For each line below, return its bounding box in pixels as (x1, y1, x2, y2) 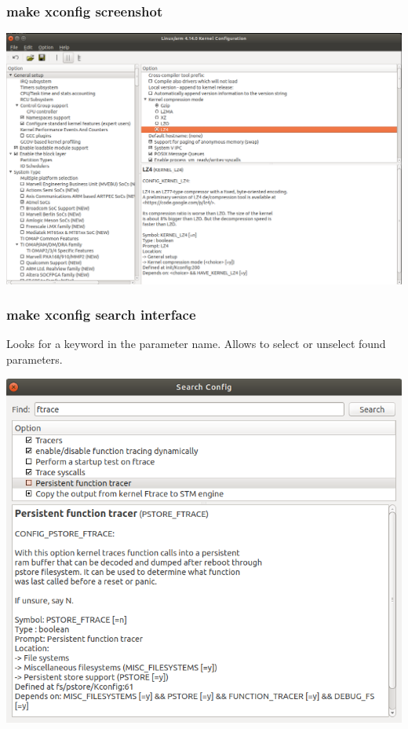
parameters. (6, 351, 63, 368)
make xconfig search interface (6, 305, 196, 324)
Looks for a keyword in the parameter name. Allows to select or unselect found (6, 335, 386, 352)
